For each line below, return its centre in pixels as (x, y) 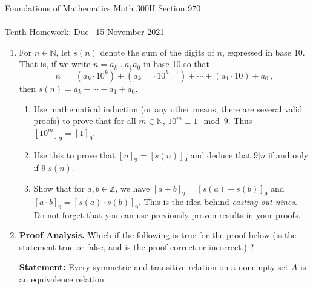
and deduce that (221, 154)
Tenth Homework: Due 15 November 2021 (85, 32)
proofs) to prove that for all (85, 121)
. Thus (240, 121)
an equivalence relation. (63, 278)
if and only (288, 154)
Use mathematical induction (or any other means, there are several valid (168, 109)
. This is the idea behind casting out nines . (218, 201)
